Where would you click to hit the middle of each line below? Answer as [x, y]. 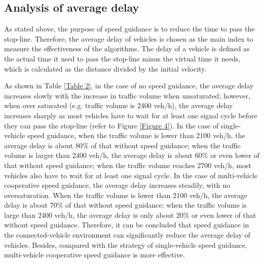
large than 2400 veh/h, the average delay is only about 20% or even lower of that [130, 215]
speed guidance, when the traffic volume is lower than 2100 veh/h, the [136, 135]
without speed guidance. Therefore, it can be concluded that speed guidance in [127, 225]
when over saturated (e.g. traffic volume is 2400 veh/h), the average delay [119, 105]
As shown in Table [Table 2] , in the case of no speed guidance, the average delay [129, 86]
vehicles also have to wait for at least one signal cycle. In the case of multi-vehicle [131, 175]
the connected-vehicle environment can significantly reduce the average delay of [127, 235]
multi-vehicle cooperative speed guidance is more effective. [95, 255]
